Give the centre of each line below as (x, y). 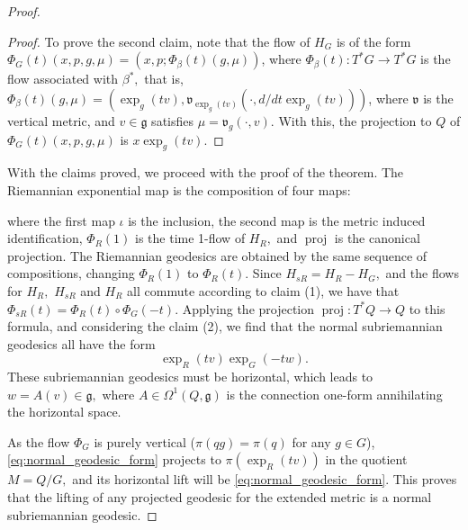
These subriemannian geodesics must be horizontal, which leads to (190, 377)
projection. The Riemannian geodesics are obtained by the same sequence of (217, 255)
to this (427, 308)
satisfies (173, 120)
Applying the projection (248, 308)
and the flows (422, 273)
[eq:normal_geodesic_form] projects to (114, 459)
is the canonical (377, 238)
